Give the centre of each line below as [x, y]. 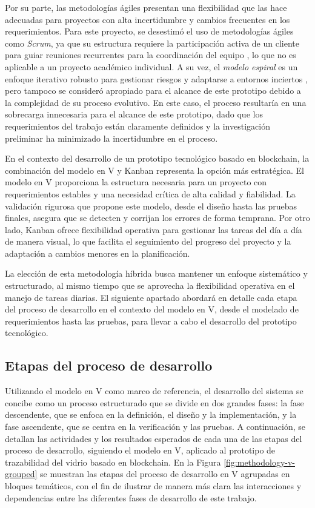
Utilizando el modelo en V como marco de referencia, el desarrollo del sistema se [154, 391]
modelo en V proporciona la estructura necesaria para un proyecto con [136, 182]
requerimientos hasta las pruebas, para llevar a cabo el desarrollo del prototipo [151, 321]
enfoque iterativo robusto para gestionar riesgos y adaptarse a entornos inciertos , [156, 78]
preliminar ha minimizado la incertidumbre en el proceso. [111, 138]
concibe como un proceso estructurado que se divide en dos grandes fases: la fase [154, 402]
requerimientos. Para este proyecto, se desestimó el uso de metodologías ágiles [149, 31]
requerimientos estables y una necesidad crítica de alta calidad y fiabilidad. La [150, 193]
